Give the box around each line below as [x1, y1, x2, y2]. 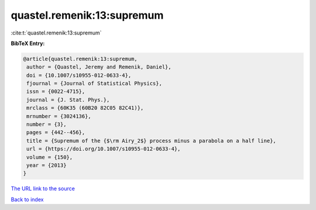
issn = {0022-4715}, [26, 88, 85, 95]
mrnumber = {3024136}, [26, 113, 92, 119]
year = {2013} [26, 162, 67, 168]
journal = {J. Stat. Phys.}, [26, 97, 110, 103]
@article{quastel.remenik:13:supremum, [23, 56, 138, 62]
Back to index [11, 196, 44, 203]
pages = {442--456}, [26, 129, 85, 136]
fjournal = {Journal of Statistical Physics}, [26, 80, 162, 87]
